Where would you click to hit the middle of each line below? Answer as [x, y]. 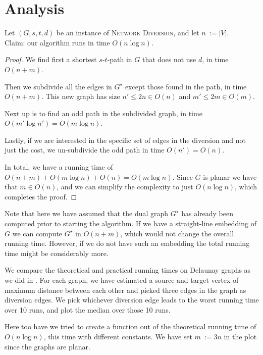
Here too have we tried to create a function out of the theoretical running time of [130, 326]
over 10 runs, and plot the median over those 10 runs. [88, 309]
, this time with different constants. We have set [118, 336]
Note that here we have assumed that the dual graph [87, 213]
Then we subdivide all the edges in [58, 86]
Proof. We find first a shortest [51, 59]
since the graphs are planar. [47, 346]
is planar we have [230, 176]
